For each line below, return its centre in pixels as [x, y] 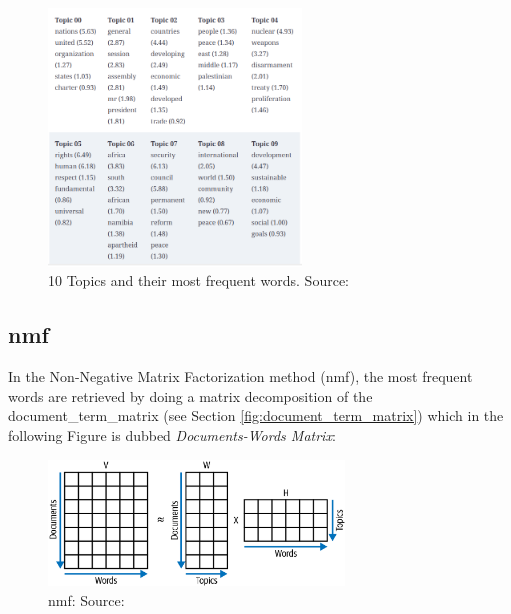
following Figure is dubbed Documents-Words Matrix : [172, 434]
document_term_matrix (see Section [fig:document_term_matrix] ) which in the [256, 415]
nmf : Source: [86, 599]
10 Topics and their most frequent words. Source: [198, 280]
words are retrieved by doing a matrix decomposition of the [190, 395]
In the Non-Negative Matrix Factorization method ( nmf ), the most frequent [240, 376]
